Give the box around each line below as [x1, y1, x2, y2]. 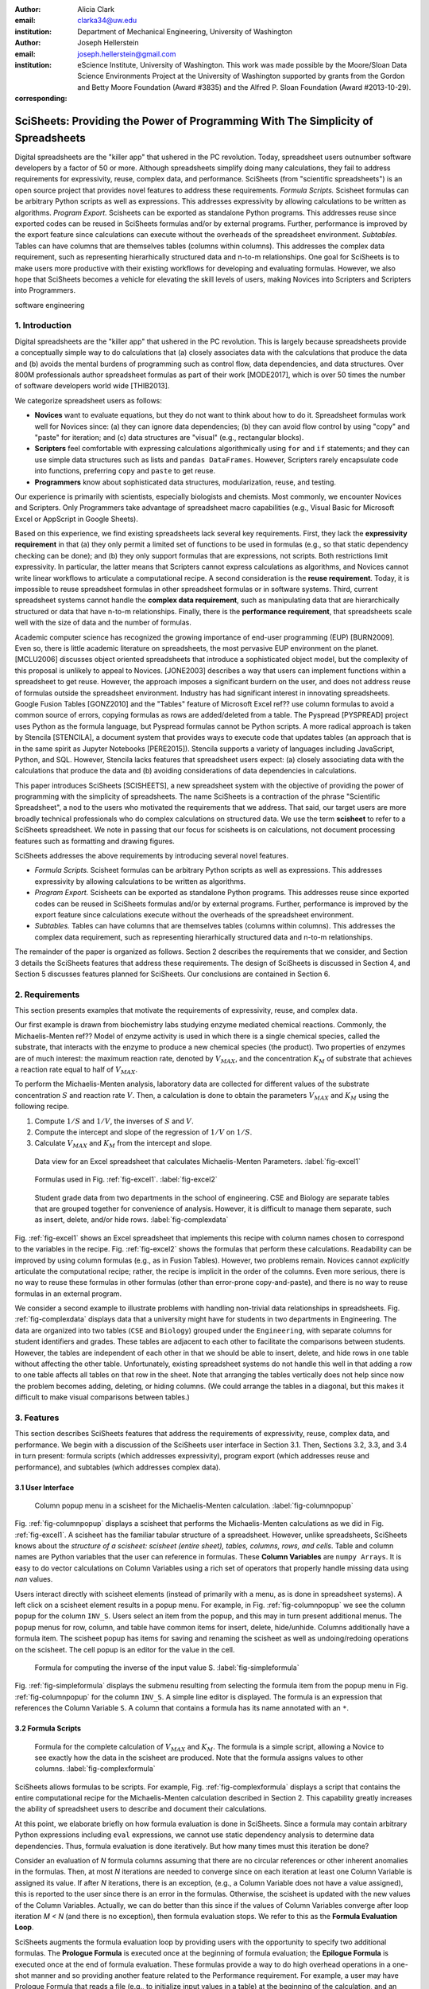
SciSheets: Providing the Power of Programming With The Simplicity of [14, 114, 373, 127]
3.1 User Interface [14, 1482, 75, 1492]
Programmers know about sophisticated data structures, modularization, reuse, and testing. [34, 477, 337, 487]
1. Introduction [14, 320, 71, 331]
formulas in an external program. [14, 1289, 122, 1298]
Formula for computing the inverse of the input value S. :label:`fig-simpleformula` [34, 1663, 300, 1672]
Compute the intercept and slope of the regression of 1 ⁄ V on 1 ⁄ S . [34, 1127, 253, 1137]
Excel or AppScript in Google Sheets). [14, 514, 138, 524]
